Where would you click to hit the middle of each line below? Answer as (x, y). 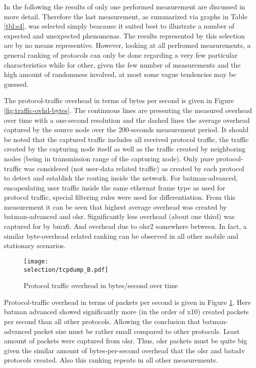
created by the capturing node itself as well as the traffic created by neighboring (125, 149)
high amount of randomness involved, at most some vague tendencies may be (120, 74)
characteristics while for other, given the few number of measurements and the (122, 64)
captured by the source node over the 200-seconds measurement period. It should (126, 129)
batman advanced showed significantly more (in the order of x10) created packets (127, 312)
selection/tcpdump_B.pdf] (66, 270)
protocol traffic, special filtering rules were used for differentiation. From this (120, 197)
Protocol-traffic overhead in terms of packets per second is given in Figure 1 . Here (128, 302)
